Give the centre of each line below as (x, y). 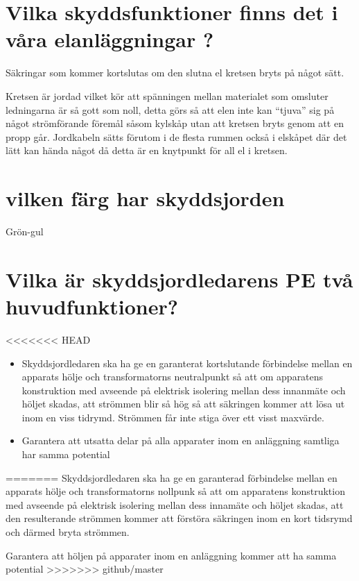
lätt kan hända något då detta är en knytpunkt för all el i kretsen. (147, 150)
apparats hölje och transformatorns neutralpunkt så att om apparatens (173, 377)
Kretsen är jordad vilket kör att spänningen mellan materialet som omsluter (167, 95)
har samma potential (66, 454)
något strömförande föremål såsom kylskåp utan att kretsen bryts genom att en (175, 123)
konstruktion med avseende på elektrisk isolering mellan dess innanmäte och (184, 390)
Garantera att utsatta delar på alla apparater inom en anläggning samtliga (181, 440)
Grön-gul (25, 231)
